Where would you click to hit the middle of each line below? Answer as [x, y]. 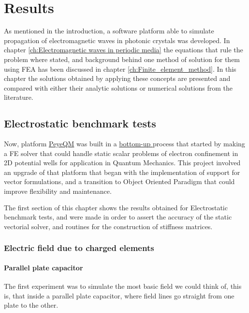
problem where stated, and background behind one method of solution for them [122, 59]
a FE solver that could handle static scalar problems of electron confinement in [121, 153]
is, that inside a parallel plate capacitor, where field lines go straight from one [119, 295]
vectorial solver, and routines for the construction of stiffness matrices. [108, 226]
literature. [19, 97]
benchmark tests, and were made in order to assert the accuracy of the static [118, 217]
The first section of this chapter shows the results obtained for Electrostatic [116, 207]
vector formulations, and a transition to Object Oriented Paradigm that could [119, 181]
